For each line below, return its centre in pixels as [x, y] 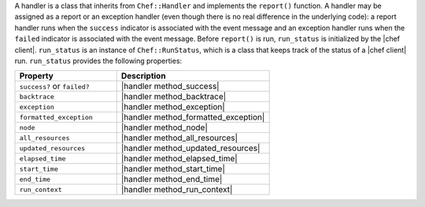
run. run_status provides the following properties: [98, 61]
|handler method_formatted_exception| [193, 117]
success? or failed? [54, 87]
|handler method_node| [164, 128]
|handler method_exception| [173, 107]
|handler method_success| [170, 87]
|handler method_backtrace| [174, 97]
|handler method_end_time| [172, 179]
